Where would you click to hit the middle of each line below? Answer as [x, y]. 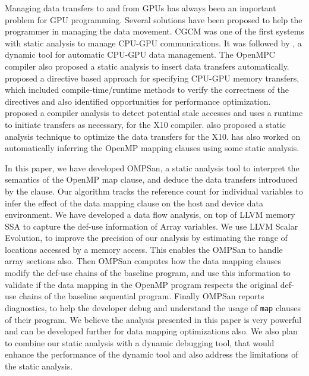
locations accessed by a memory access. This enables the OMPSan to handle [144, 249]
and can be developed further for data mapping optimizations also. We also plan [151, 331]
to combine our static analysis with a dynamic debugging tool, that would [140, 342]
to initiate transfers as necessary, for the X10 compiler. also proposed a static [145, 124]
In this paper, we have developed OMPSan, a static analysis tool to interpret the [152, 167]
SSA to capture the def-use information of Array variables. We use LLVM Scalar [152, 226]
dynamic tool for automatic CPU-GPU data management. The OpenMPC [140, 54]
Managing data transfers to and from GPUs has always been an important [141, 8]
